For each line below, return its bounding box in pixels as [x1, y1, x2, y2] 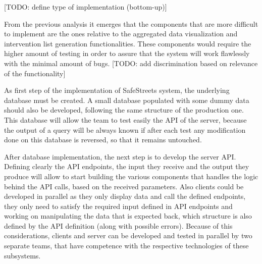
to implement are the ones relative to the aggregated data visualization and [4, 28, 238, 39]
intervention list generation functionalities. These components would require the [4, 38, 251, 48]
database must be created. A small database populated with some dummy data [4, 94, 249, 105]
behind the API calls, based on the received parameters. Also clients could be [4, 181, 244, 191]
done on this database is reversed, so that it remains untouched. [4, 134, 202, 145]
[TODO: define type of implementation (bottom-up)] [4, 2, 167, 12]
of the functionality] [4, 68, 66, 78]
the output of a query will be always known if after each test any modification [4, 124, 246, 135]
